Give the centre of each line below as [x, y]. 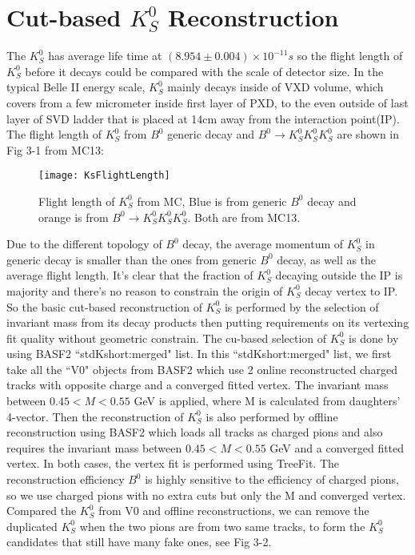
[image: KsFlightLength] [104, 176]
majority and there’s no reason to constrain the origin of [145, 290]
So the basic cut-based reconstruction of [104, 306]
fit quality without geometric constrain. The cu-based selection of [167, 338]
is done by [374, 338]
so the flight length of [350, 56]
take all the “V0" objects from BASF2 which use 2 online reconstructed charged [202, 369]
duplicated [32, 526]
